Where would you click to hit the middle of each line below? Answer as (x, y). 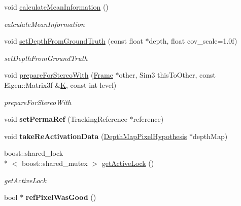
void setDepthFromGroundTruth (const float (74, 41)
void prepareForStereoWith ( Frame (59, 75)
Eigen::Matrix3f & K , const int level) (60, 84)
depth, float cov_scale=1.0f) (193, 41)
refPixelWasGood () (61, 197)
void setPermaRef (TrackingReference (66, 119)
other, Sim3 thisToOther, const (167, 75)
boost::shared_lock (34, 153)
